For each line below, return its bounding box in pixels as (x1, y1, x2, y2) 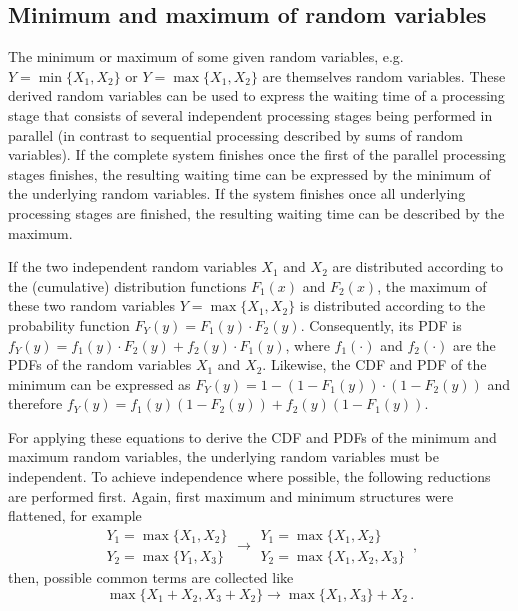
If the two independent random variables (8, 256, 257, 277)
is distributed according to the (299, 295, 486, 316)
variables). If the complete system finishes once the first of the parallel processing (8, 144, 506, 165)
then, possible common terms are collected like (8, 566, 294, 587)
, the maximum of (377, 275, 487, 296)
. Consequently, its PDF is (300, 314, 462, 335)
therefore (8, 393, 63, 414)
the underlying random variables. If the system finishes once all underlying (8, 183, 466, 204)
